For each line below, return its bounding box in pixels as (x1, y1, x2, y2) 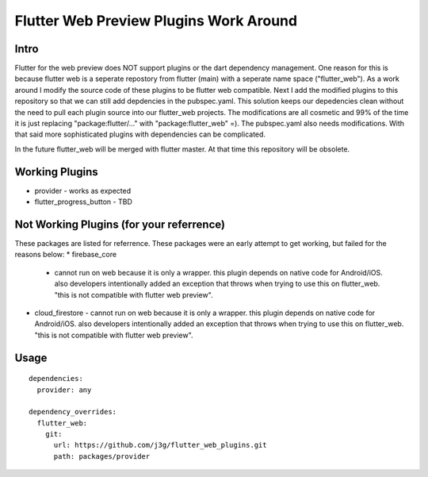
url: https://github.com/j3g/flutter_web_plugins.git (53, 440, 267, 450)
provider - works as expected (34, 186, 131, 195)
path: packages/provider (53, 452, 151, 460)
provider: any (36, 385, 92, 394)
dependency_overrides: (29, 407, 117, 417)
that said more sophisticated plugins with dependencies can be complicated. (14, 129, 266, 139)
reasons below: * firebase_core (14, 250, 117, 260)
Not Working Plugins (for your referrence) (14, 217, 226, 231)
